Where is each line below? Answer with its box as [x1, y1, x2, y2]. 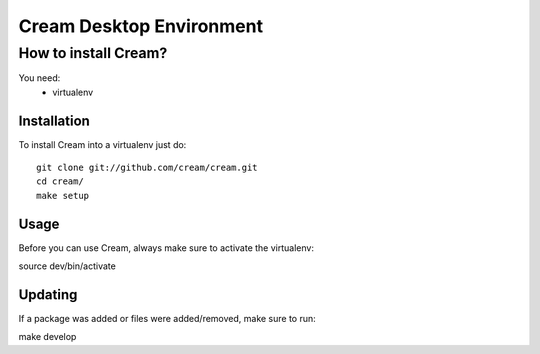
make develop [18, 331, 77, 343]
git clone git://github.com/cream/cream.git [36, 162, 259, 174]
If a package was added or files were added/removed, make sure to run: [18, 313, 317, 325]
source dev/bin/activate [18, 260, 117, 272]
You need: [18, 72, 61, 84]
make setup [36, 190, 90, 201]
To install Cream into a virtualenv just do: [18, 138, 187, 150]
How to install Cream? [18, 44, 168, 62]
